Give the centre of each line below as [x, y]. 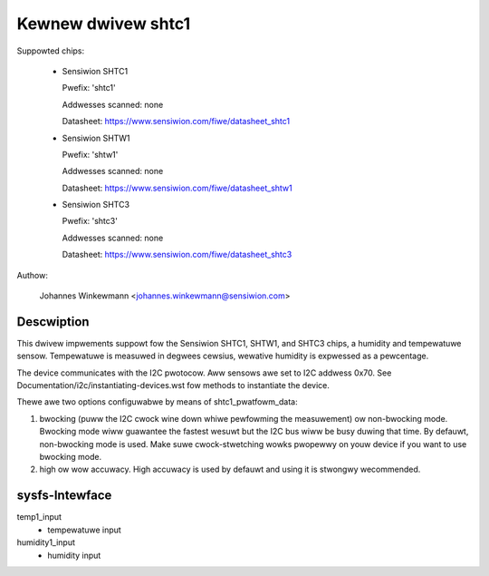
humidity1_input [46, 542]
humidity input [74, 555]
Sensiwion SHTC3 [96, 205]
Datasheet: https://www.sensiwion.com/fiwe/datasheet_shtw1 [177, 188]
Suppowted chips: [51, 51]
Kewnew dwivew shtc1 [104, 24]
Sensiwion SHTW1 [96, 138]
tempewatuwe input [84, 530]
